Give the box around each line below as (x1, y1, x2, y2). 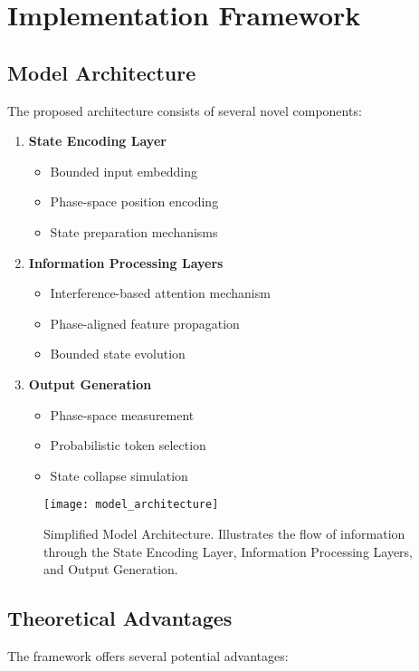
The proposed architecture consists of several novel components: (7, 101, 362, 120)
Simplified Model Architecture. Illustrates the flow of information (43, 523, 405, 542)
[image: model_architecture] (43, 498, 219, 512)
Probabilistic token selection (50, 436, 206, 455)
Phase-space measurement (50, 405, 195, 424)
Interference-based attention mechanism (50, 283, 271, 302)
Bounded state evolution (50, 344, 186, 363)
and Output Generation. (43, 560, 178, 579)
